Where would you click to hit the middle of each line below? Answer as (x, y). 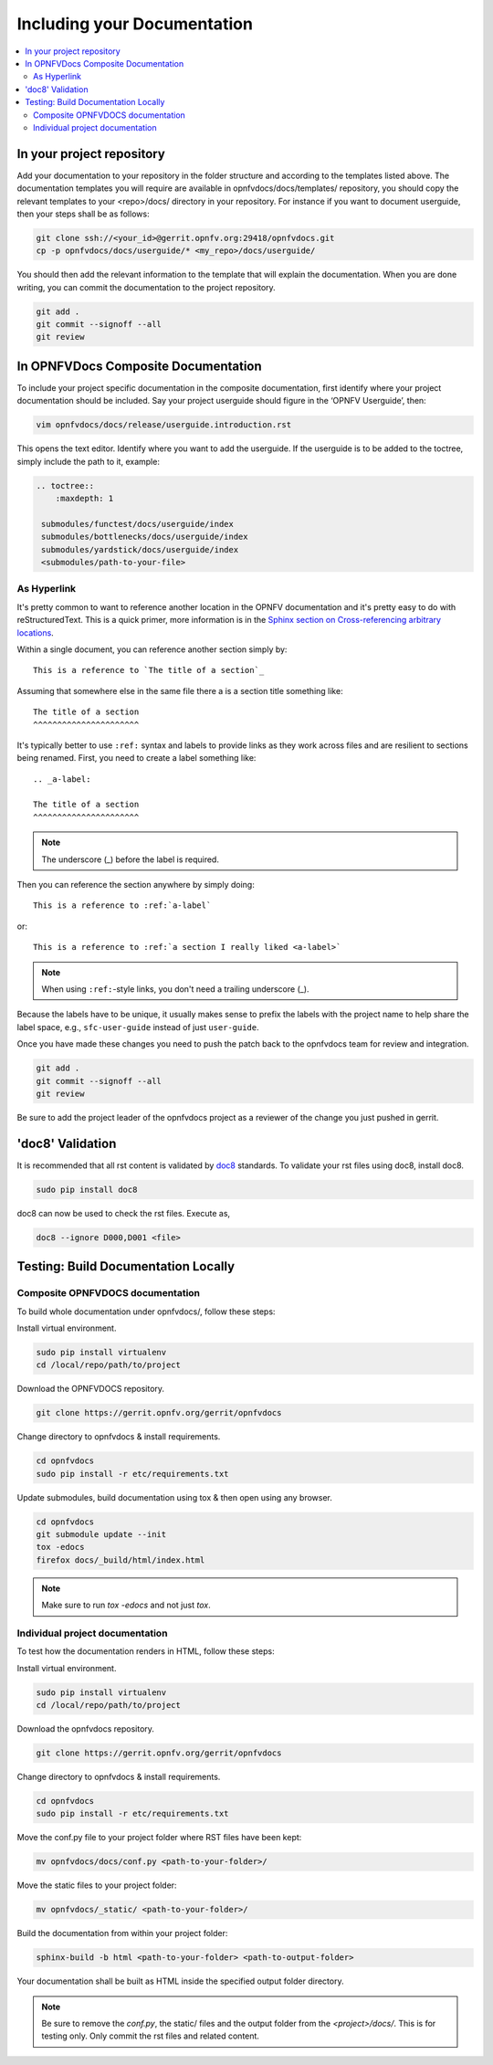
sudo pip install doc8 (87, 1189)
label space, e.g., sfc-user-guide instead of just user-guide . (138, 1027)
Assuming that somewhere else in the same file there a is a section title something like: (180, 690)
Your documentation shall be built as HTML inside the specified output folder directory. (180, 1981)
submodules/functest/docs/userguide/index (138, 524)
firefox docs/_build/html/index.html (121, 1560)
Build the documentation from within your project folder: (122, 1933)
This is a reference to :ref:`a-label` (122, 906)
